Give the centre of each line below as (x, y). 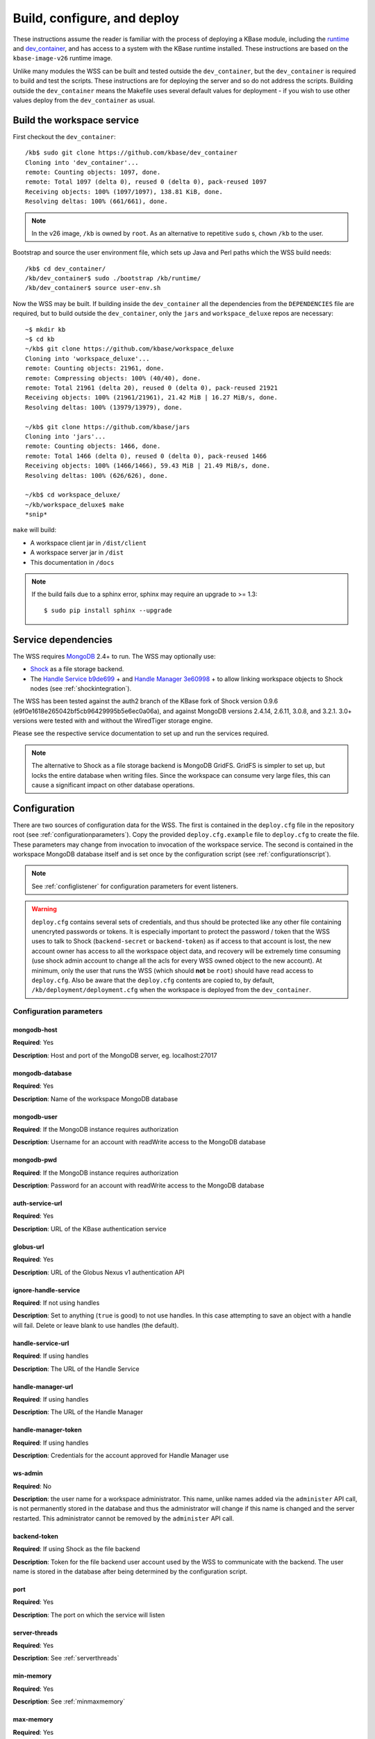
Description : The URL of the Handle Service (76, 1369)
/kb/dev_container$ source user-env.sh (93, 288)
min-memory (32, 1676)
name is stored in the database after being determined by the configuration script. (130, 1571)
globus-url (28, 1247)
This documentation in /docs (72, 562)
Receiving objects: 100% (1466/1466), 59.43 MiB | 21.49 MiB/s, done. (148, 466)
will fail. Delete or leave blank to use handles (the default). (96, 1325)
